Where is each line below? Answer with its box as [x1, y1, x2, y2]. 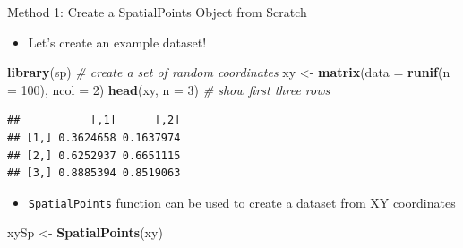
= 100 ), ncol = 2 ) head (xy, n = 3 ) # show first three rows [7, 80, 330, 98]
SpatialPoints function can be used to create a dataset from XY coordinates [28, 192, 456, 211]
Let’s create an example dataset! [28, 32, 207, 51]
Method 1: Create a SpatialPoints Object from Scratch [7, 3, 307, 21]
